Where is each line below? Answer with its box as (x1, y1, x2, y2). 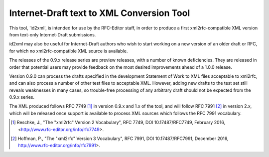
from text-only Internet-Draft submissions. (9, 31, 96, 37)
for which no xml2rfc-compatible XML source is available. (9, 48, 128, 54)
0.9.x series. (9, 94, 35, 100)
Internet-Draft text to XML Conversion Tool (9, 7, 190, 18)
